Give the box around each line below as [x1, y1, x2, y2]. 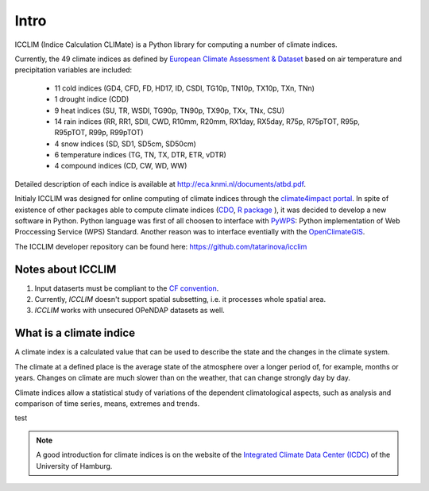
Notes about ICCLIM [14, 262, 117, 276]
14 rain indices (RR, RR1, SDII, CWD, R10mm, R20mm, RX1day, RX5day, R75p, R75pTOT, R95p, [54, 116, 361, 126]
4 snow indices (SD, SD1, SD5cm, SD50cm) [54, 139, 196, 149]
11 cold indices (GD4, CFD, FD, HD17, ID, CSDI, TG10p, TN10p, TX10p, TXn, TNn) [54, 83, 315, 93]
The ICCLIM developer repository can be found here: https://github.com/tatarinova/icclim [14, 242, 307, 251]
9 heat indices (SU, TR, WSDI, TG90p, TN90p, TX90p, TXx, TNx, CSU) [54, 106, 285, 115]
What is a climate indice [14, 327, 135, 340]
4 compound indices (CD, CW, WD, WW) [54, 161, 187, 171]
